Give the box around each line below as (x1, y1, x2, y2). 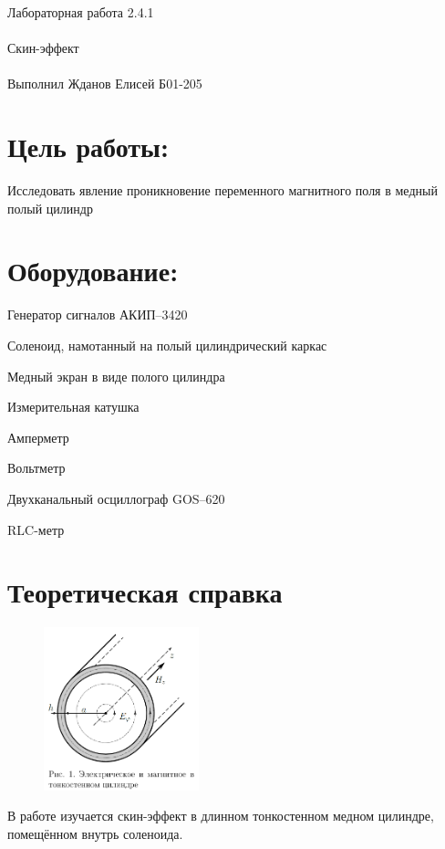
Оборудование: (7, 252, 179, 289)
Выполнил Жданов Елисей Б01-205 (7, 74, 202, 93)
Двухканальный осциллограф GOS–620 (7, 488, 225, 508)
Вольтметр (7, 458, 66, 477)
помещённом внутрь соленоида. (7, 823, 183, 843)
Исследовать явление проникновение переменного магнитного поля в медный (7, 181, 438, 200)
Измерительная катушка (7, 397, 140, 416)
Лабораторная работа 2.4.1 (7, 3, 154, 21)
